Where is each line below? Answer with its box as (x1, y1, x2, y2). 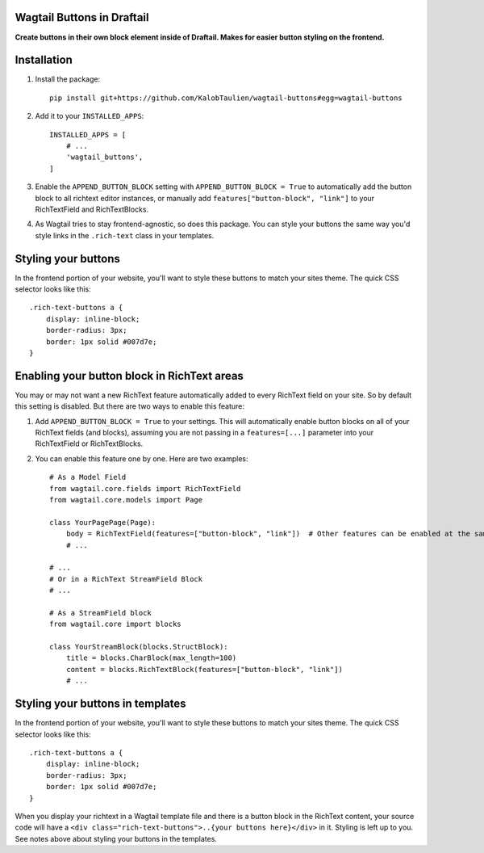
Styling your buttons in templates (15, 697, 186, 711)
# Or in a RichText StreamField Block (49, 574, 203, 583)
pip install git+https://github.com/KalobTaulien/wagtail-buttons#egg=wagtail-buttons (49, 93, 403, 103)
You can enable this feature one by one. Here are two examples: (35, 453, 248, 464)
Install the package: (35, 74, 101, 84)
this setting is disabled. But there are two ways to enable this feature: (15, 401, 245, 411)
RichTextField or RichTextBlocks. (35, 439, 144, 448)
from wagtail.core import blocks (49, 620, 181, 629)
